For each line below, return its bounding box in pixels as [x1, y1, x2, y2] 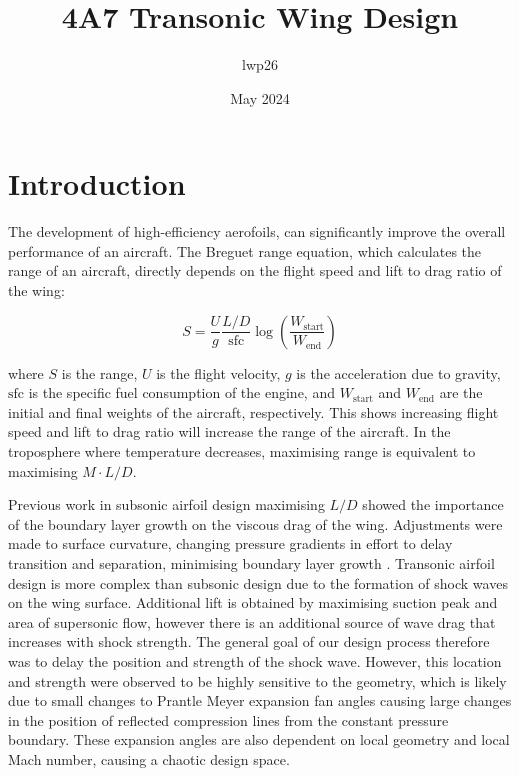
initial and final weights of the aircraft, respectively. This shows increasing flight [8, 401, 499, 422]
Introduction [8, 163, 186, 204]
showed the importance [362, 494, 504, 515]
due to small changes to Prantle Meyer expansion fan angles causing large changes [8, 690, 512, 711]
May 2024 [230, 87, 290, 108]
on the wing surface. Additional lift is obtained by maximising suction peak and [8, 592, 498, 613]
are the [439, 382, 483, 403]
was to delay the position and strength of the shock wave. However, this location [8, 650, 502, 671]
